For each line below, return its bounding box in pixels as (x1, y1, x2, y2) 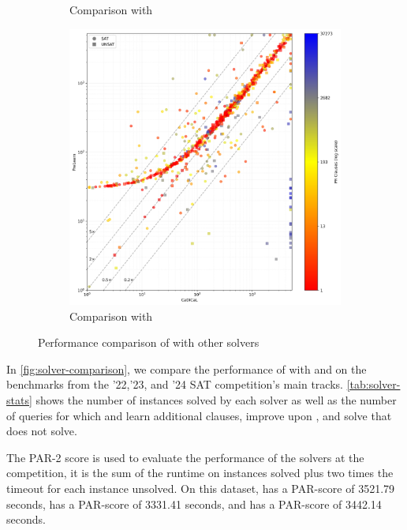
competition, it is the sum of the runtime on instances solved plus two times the (6, 464, 394, 481)
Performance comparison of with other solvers (38, 334, 260, 351)
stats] (6, 392, 32, 408)
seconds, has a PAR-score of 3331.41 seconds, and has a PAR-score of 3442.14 (6, 495, 382, 512)
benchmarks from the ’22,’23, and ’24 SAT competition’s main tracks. (6, 376, 343, 393)
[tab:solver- (346, 376, 401, 393)
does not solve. (6, 423, 77, 439)
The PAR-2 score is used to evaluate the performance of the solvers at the (6, 449, 364, 465)
